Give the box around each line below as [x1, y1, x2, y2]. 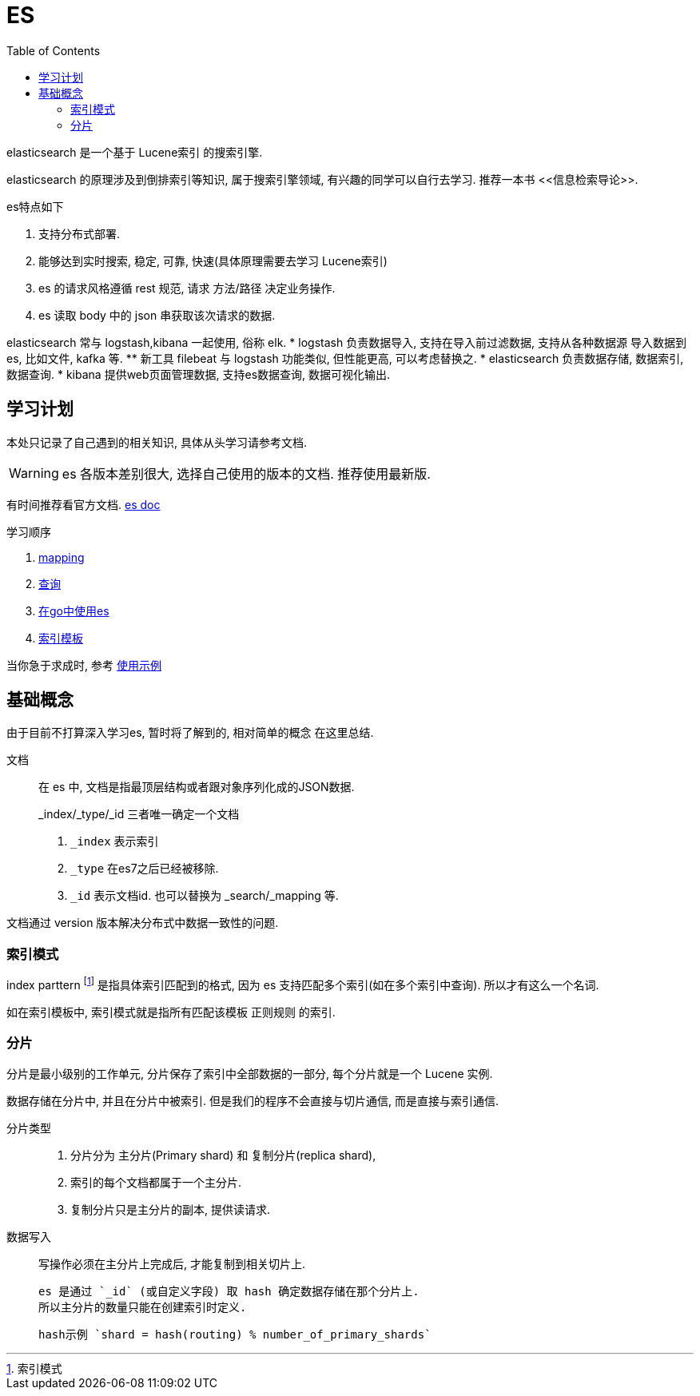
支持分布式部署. [38, 226, 121, 241]
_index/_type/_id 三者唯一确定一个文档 [38, 807, 240, 821]
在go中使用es [38, 603, 109, 618]
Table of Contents [6, 43, 101, 58]
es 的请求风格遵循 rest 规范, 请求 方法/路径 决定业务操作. [38, 280, 336, 295]
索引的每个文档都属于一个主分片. [70, 1175, 242, 1189]
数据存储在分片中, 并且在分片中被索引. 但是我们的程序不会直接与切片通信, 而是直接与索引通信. [6, 1093, 499, 1108]
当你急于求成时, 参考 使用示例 [6, 658, 161, 672]
